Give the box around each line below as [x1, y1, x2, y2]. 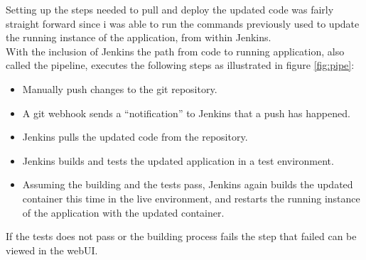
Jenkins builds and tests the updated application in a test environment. [22, 153, 334, 168]
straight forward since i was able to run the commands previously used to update [6, 16, 360, 31]
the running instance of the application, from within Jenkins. [6, 30, 271, 45]
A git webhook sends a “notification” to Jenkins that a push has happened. [22, 105, 350, 120]
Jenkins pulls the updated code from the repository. [22, 129, 248, 144]
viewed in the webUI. [6, 242, 98, 257]
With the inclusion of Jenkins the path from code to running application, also [6, 43, 345, 58]
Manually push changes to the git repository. [22, 81, 217, 96]
